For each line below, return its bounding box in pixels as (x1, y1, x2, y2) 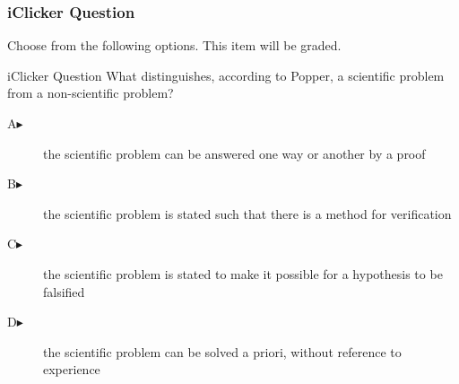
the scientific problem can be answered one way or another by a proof (43, 144, 426, 162)
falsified (43, 282, 85, 301)
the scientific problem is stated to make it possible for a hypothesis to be (43, 264, 443, 283)
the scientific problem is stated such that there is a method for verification (43, 204, 452, 223)
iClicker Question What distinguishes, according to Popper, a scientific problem (7, 65, 445, 84)
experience (43, 360, 100, 379)
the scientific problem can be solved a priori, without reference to (43, 342, 402, 361)
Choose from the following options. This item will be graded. (7, 36, 342, 55)
